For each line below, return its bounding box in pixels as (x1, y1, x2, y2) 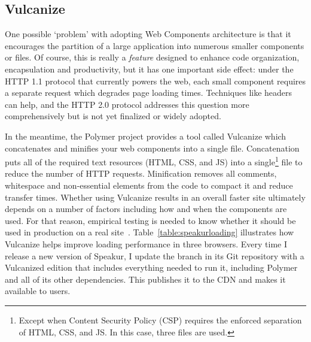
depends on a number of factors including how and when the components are (5, 202, 287, 215)
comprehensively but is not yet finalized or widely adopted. (5, 110, 221, 122)
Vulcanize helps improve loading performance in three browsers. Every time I (5, 237, 288, 250)
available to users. (5, 285, 71, 297)
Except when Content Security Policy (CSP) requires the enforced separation (19, 313, 302, 326)
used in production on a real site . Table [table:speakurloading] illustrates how (5, 226, 294, 238)
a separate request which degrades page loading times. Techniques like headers (5, 86, 292, 99)
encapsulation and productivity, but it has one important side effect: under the (5, 62, 294, 75)
